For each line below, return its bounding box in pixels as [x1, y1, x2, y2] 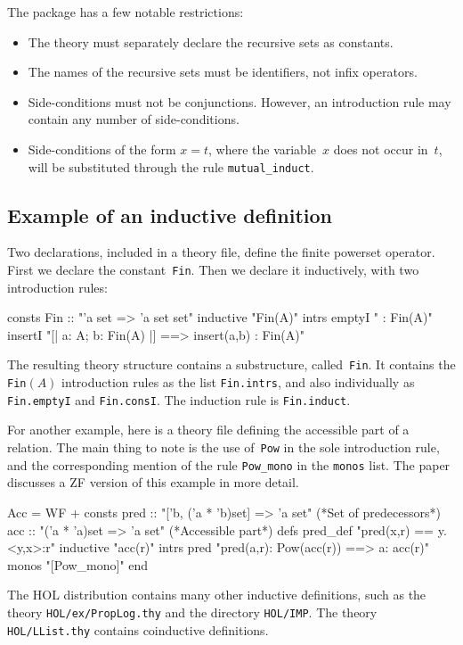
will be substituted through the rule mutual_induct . [28, 157, 314, 176]
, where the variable [208, 139, 317, 158]
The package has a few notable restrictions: [7, 3, 244, 21]
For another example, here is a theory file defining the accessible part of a [7, 420, 410, 439]
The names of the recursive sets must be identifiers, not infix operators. [28, 62, 418, 81]
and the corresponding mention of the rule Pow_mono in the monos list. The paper [7, 455, 451, 474]
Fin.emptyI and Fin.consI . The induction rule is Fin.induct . [7, 390, 351, 409]
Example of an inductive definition [7, 201, 332, 228]
